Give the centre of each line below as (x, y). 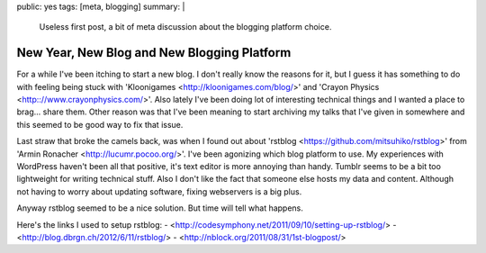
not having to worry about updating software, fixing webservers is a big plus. (159, 191)
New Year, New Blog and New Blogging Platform (154, 53)
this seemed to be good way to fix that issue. (100, 124)
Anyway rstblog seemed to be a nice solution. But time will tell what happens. (160, 208)
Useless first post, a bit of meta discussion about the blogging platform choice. (185, 27)
